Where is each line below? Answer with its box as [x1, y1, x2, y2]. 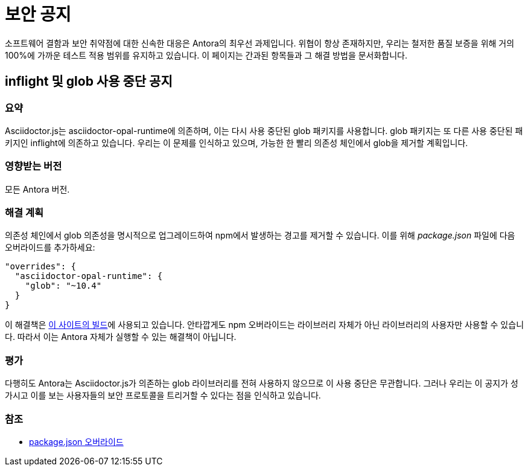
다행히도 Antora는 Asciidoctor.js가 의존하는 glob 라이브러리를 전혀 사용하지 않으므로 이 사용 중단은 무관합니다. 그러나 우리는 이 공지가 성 [5, 378, 518, 389]
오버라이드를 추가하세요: [5, 242, 95, 253]
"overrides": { [5, 261, 77, 272]
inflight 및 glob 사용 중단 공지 [5, 74, 173, 89]
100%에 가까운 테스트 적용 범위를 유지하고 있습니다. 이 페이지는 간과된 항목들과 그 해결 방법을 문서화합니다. [5, 50, 408, 60]
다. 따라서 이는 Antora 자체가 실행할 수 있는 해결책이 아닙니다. [5, 332, 237, 342]
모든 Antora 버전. [5, 184, 70, 194]
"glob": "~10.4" [25, 281, 102, 291]
